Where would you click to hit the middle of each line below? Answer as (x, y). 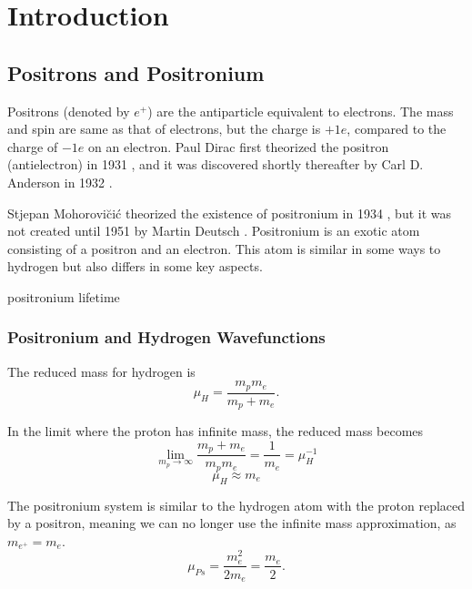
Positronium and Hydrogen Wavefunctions (166, 337)
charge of (33, 146)
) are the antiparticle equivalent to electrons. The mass (301, 111)
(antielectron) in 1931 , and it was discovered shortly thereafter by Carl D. (216, 164)
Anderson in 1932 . (60, 182)
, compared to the (397, 129)
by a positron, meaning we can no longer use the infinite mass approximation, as (232, 523)
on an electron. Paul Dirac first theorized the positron (239, 146)
